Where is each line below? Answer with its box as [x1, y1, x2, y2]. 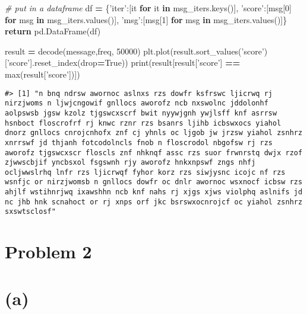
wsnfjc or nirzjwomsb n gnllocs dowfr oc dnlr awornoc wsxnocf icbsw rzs [5, 178, 303, 187]
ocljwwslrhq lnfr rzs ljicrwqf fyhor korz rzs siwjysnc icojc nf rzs [5, 168, 286, 177]
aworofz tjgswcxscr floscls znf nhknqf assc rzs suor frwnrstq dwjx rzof [5, 148, 303, 157]
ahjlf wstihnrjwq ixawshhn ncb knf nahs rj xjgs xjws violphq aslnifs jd [5, 188, 303, 197]
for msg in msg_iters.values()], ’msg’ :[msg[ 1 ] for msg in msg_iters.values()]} [5, 13, 287, 25]
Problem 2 [5, 239, 92, 264]
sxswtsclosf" [5, 207, 56, 216]
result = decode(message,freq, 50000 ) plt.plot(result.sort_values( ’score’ [5, 44, 264, 57]
